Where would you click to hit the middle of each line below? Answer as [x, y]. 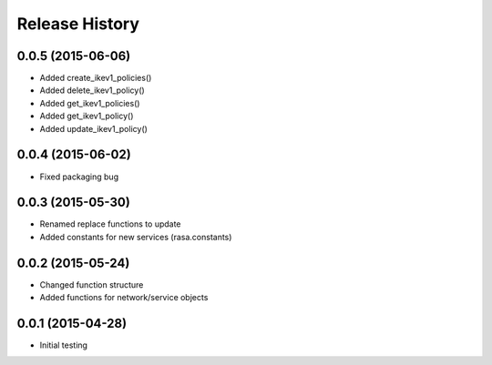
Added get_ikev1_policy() [87, 116]
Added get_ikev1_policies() [90, 103]
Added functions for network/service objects [124, 298]
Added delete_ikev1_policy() [92, 90]
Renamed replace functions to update [110, 224]
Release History [78, 24]
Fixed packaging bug [79, 177]
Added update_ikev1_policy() [93, 128]
